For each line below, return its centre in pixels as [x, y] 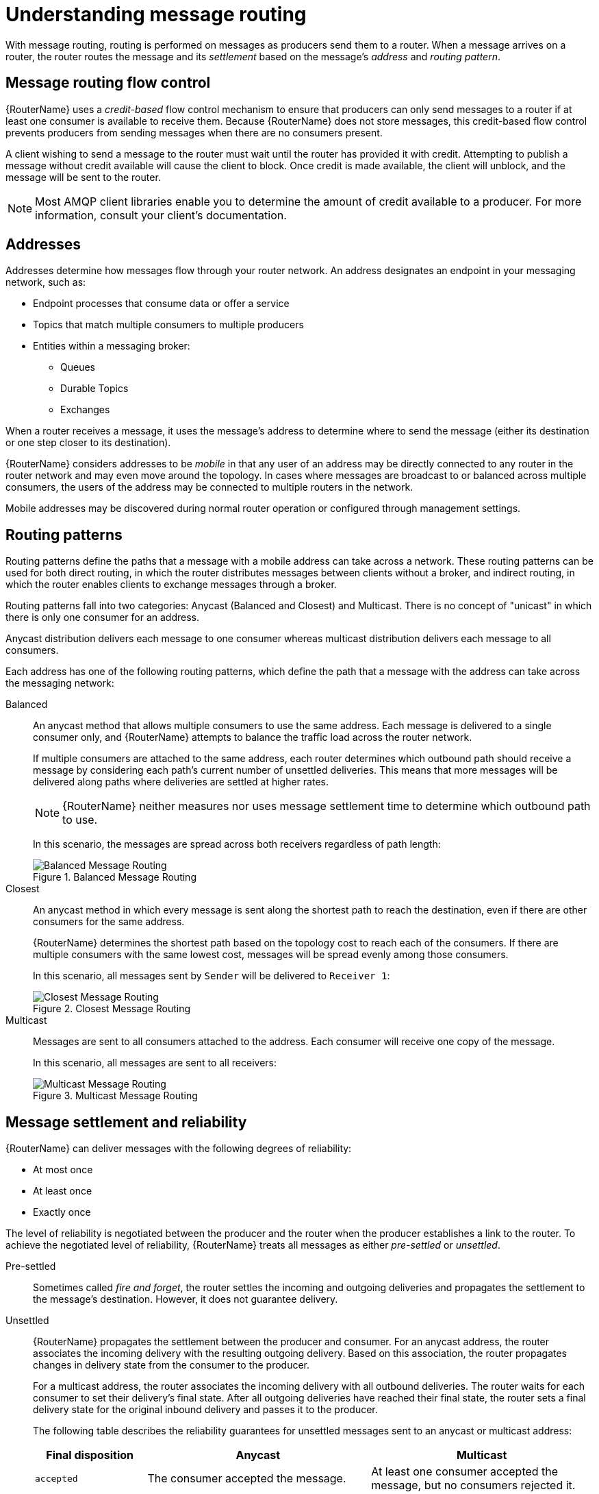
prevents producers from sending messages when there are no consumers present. [194, 132]
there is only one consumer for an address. [103, 617]
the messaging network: [60, 683]
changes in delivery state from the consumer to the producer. [171, 1365]
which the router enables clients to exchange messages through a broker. [171, 585]
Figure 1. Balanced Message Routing [115, 877]
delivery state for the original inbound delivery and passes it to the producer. [205, 1410]
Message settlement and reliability [126, 1122]
